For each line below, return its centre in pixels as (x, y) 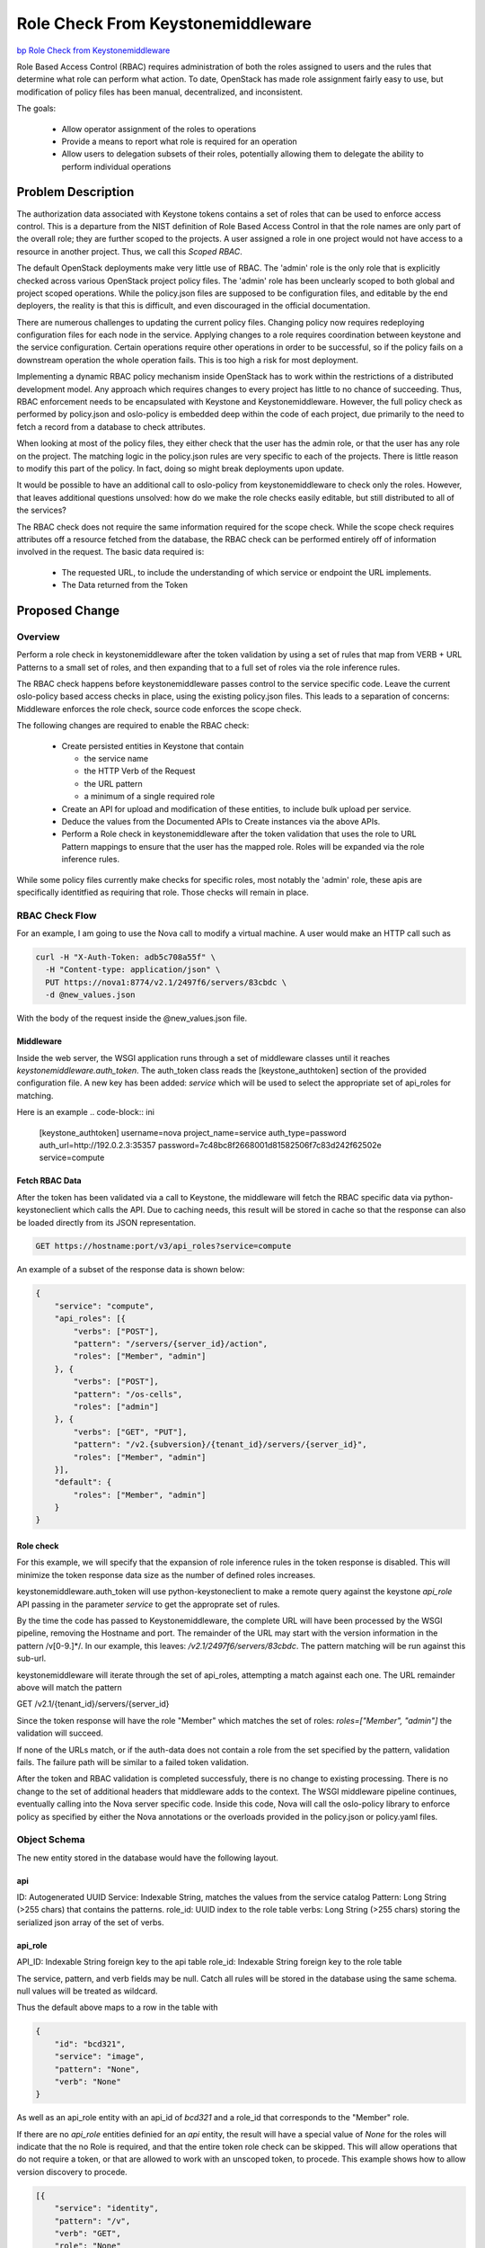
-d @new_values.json (90, 995)
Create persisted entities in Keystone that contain (153, 745)
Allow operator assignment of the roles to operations (159, 129)
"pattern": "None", (97, 2069)
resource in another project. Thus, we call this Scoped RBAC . (129, 251)
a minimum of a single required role (150, 797)
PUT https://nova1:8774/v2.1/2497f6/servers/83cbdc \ (166, 982)
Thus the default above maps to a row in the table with (118, 2007)
